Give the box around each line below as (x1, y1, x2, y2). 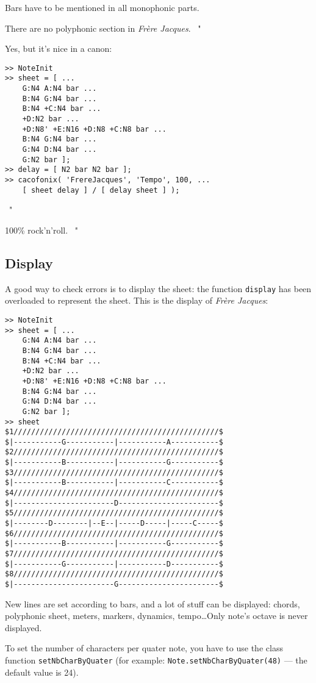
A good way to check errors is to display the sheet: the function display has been (5, 282, 312, 295)
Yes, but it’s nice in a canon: (5, 42, 112, 55)
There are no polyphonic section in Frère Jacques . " (5, 21, 201, 34)
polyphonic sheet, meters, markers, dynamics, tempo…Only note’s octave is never (5, 609, 308, 622)
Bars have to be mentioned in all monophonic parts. (5, 1, 199, 13)
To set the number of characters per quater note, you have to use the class (5, 642, 283, 654)
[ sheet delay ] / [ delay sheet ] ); (22, 185, 180, 195)
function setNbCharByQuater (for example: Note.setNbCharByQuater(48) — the (5, 654, 307, 667)
